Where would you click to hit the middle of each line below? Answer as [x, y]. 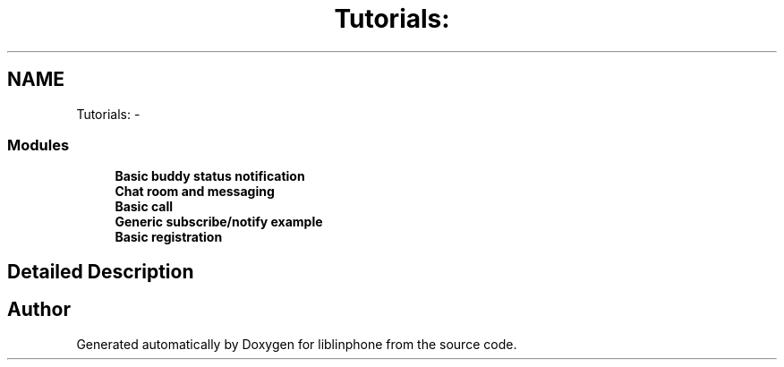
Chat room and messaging [195, 192]
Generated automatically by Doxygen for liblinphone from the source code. [297, 344]
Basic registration [169, 237]
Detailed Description [101, 271]
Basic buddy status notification [210, 176]
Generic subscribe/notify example [219, 222]
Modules [38, 145]
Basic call [144, 207]
